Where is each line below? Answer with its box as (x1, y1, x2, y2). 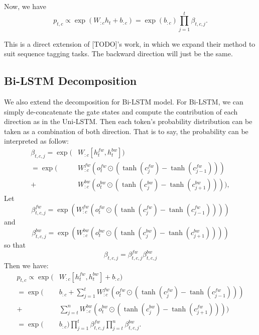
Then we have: (4, 260, 49, 271)
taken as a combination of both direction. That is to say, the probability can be (4, 126, 248, 136)
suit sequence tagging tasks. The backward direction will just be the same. (4, 48, 233, 59)
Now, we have (4, 1, 46, 11)
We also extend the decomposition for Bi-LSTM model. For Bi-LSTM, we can (4, 96, 243, 107)
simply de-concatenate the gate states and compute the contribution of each (4, 106, 238, 117)
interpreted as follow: (4, 136, 69, 146)
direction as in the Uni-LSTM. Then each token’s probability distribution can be (4, 116, 252, 127)
